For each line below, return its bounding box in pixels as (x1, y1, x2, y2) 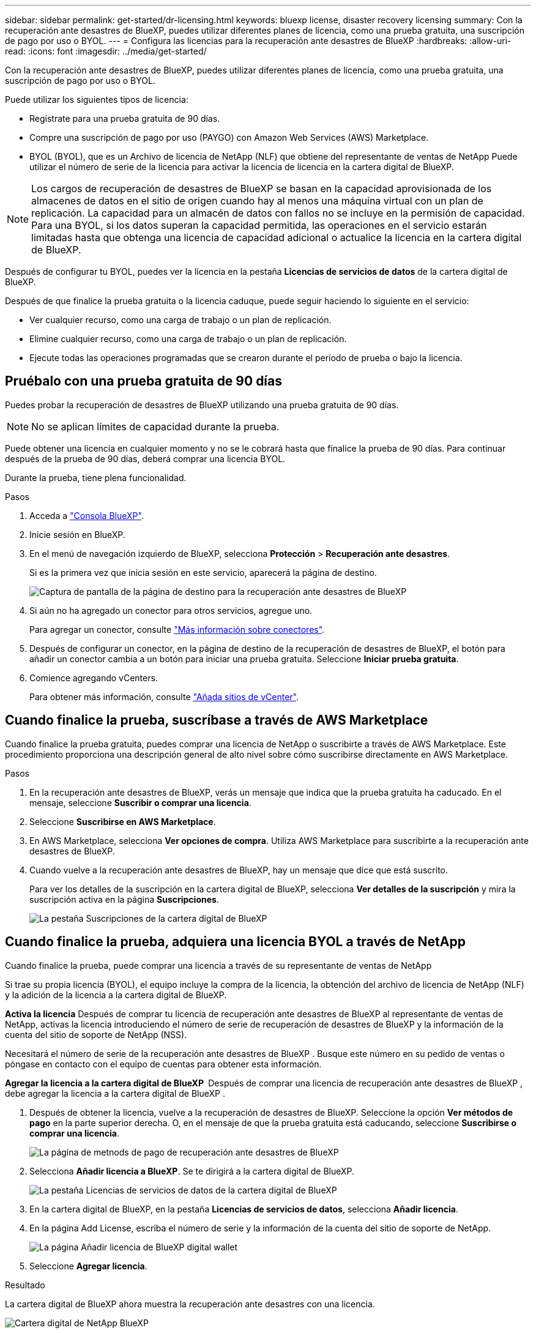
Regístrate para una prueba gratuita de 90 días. (29, 113, 220, 124)
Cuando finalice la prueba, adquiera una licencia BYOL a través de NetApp (5, 934, 466, 950)
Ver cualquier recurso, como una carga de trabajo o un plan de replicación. (29, 315, 332, 325)
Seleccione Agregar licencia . (29, 1260, 147, 1271)
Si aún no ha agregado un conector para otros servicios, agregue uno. (29, 605, 313, 616)
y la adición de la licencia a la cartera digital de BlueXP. (5, 989, 227, 1000)
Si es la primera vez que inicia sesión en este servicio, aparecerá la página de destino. (29, 567, 377, 578)
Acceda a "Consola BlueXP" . (29, 510, 144, 521)
